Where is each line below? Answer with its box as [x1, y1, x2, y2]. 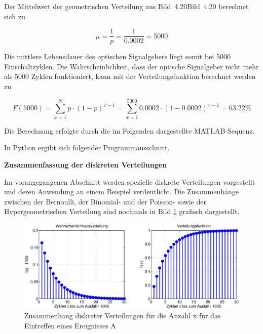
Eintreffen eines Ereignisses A [24, 320, 116, 330]
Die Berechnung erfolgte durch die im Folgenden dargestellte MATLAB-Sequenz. [4, 125, 255, 136]
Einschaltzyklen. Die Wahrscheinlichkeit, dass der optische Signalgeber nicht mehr [4, 61, 259, 71]
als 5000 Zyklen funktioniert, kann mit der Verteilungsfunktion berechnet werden [4, 71, 256, 81]
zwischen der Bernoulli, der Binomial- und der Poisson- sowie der [4, 196, 206, 206]
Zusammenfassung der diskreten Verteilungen [4, 159, 167, 170]
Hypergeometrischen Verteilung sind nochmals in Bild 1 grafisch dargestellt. [4, 206, 240, 217]
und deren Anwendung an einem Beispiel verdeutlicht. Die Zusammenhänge [4, 186, 239, 197]
